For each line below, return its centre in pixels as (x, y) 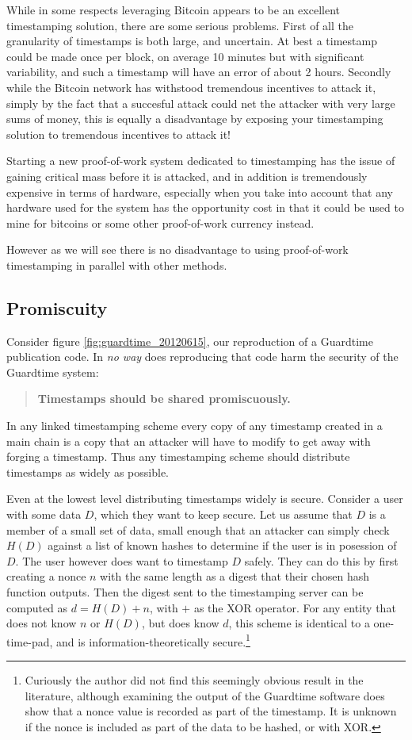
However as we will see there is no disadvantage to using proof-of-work (177, 249)
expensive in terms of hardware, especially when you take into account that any (200, 192)
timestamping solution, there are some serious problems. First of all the (180, 25)
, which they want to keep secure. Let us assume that (223, 514)
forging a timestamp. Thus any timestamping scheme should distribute (178, 456)
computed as (37, 607)
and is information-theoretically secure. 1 (153, 640)
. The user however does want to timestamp (122, 560)
